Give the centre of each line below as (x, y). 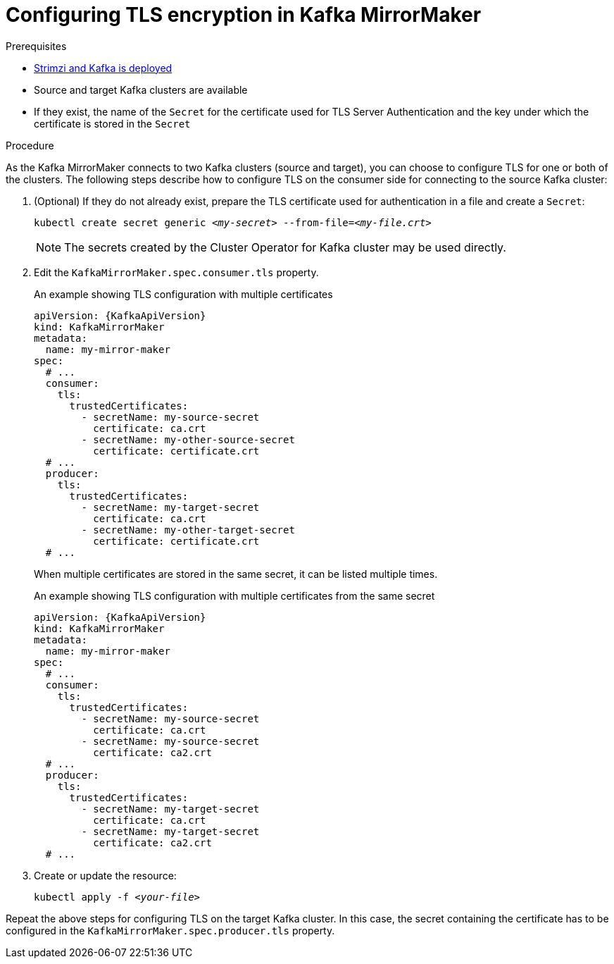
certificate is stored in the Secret (112, 123)
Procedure (30, 145)
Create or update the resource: (105, 875)
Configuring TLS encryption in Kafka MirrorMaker (244, 15)
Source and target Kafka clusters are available (141, 89)
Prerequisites (36, 46)
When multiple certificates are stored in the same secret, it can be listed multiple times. (236, 574)
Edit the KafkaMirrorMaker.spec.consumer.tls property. (176, 272)
